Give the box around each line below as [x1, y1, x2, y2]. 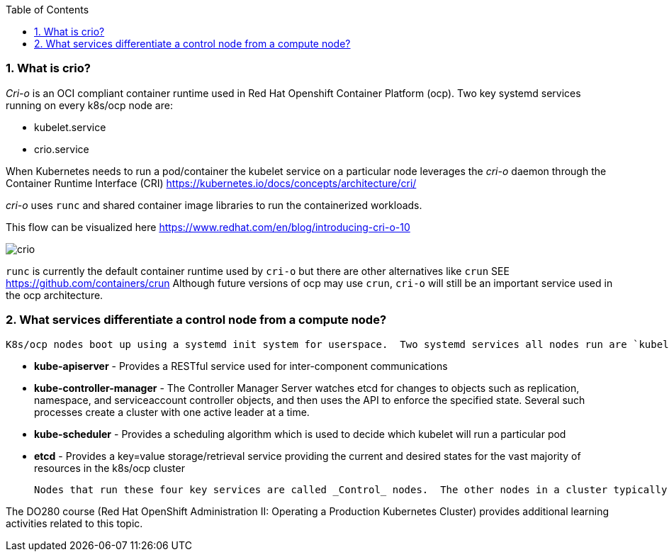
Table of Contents [6, 4, 89, 16]
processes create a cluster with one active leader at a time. [34, 405, 310, 418]
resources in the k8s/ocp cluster [34, 461, 185, 474]
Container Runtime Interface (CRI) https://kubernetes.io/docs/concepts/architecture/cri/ [6, 176, 417, 189]
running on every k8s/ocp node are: [6, 99, 173, 111]
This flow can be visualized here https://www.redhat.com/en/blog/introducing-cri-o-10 [6, 220, 410, 233]
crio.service [34, 142, 89, 155]
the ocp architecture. [6, 288, 103, 301]
